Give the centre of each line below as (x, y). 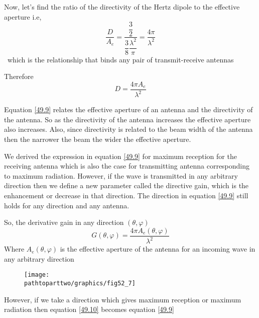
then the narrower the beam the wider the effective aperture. (98, 139)
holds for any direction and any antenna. (67, 205)
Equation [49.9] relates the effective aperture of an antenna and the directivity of (128, 109)
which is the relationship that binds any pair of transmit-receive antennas (120, 59)
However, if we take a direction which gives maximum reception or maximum (123, 299)
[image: (37, 275)
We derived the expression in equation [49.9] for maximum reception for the (120, 156)
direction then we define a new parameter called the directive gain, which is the (126, 185)
